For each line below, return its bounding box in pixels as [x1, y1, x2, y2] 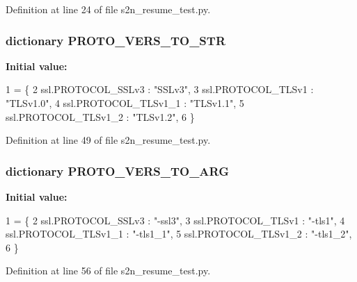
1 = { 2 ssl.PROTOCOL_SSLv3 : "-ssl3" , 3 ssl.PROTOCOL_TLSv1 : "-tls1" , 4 [6, 213, 345, 227]
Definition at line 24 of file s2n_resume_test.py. [6, 2, 211, 16]
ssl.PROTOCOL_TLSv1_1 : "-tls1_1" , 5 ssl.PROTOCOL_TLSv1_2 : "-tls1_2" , [6, 226, 352, 241]
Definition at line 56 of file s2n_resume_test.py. [6, 263, 211, 278]
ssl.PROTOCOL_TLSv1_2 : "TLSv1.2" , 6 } [6, 109, 195, 124]
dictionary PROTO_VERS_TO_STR [6, 31, 226, 49]
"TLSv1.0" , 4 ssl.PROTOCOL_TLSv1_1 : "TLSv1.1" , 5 [6, 96, 244, 110]
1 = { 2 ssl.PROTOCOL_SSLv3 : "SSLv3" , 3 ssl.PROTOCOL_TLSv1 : [6, 82, 314, 97]
